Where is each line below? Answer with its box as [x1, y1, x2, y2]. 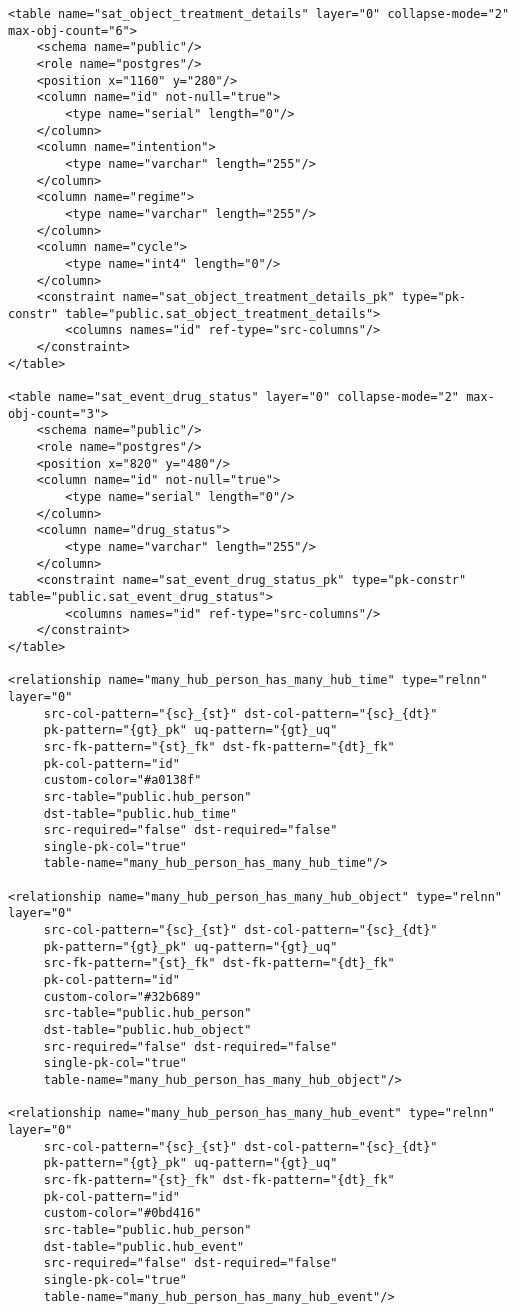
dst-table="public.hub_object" [43, 1023, 252, 1038]
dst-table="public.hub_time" [43, 806, 238, 821]
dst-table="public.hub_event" [43, 1239, 245, 1254]
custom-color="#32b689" [43, 989, 202, 1004]
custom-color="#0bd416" [43, 1206, 202, 1221]
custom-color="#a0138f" [43, 773, 202, 788]
